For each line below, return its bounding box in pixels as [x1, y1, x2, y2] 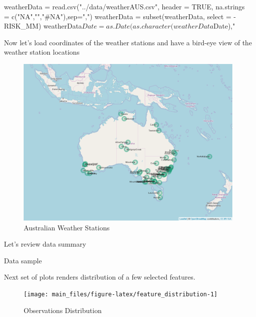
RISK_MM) [4, 21, 41, 31]
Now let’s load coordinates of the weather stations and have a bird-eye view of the [4, 37, 252, 47]
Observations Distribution [24, 305, 102, 315]
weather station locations [4, 47, 80, 57]
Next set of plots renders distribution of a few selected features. [4, 272, 195, 282]
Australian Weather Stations [24, 222, 110, 232]
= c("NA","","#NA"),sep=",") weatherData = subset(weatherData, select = [4, 11, 231, 21]
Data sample [4, 255, 42, 265]
